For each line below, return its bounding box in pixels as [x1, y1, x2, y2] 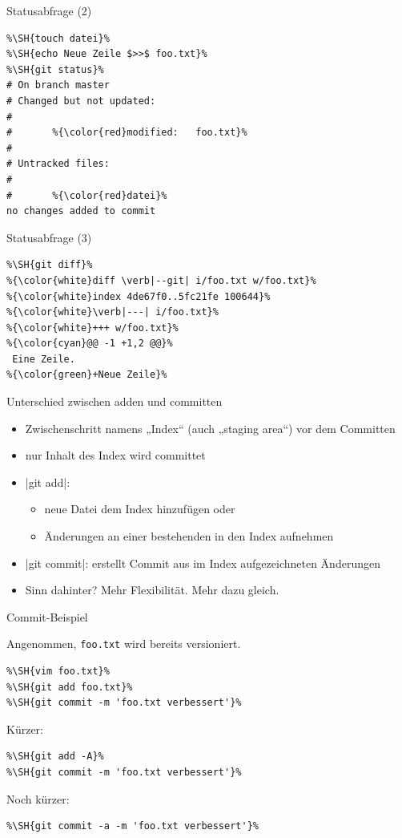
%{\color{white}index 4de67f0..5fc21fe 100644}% [6, 290, 271, 302]
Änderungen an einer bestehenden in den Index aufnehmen [44, 528, 334, 544]
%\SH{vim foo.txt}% [6, 666, 110, 678]
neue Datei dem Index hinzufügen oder [44, 500, 235, 517]
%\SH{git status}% [6, 63, 104, 75]
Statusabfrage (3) [6, 229, 92, 245]
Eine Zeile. [12, 353, 75, 365]
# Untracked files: [6, 158, 110, 170]
